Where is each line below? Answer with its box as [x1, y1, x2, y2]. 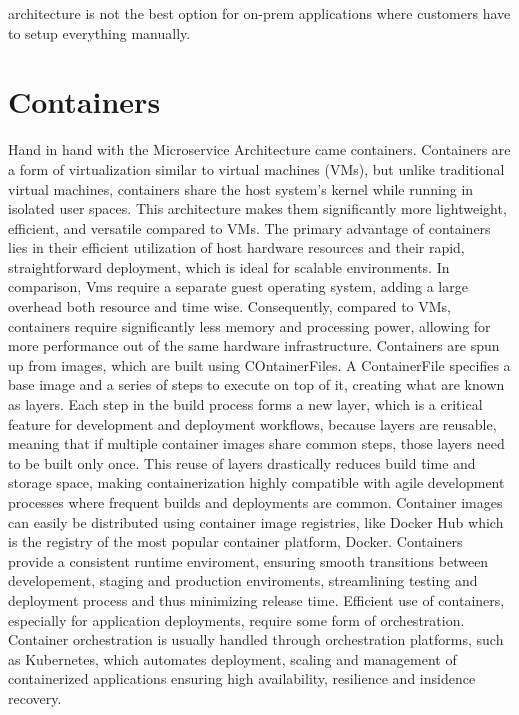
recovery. [8, 687, 62, 708]
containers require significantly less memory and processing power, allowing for [8, 315, 491, 336]
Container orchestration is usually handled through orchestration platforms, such [8, 629, 504, 650]
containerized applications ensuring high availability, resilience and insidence [8, 668, 476, 689]
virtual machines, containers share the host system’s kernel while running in [8, 178, 474, 199]
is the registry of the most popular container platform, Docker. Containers [8, 531, 463, 552]
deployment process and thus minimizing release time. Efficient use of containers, [8, 589, 505, 610]
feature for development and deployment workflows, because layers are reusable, [8, 413, 497, 434]
